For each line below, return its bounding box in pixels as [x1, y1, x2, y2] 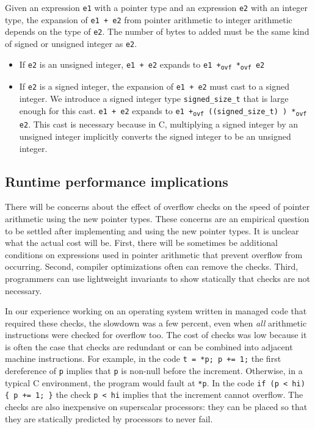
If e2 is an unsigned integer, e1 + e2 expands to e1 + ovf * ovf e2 [19, 57, 265, 71]
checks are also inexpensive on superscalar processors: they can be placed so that [5, 400, 308, 413]
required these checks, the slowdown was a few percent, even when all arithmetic [5, 316, 307, 329]
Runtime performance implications [5, 171, 228, 190]
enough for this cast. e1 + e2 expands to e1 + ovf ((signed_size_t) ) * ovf [19, 104, 307, 118]
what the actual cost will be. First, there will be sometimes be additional [5, 236, 278, 249]
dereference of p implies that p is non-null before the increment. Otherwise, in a [5, 364, 303, 377]
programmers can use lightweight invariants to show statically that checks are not [5, 272, 310, 284]
